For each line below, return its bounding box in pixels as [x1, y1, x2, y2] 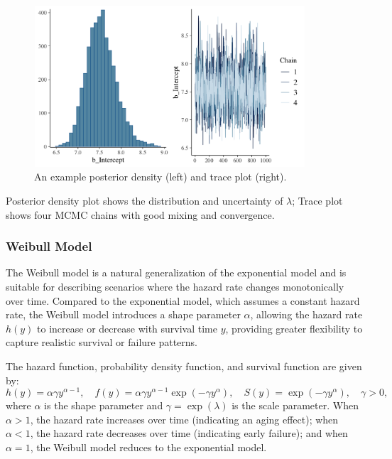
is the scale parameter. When [232, 398, 359, 413]
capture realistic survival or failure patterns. [6, 335, 197, 350]
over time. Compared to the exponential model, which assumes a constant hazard [6, 293, 360, 308]
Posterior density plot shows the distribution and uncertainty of [6, 193, 283, 207]
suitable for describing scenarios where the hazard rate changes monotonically [6, 279, 344, 293]
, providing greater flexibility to [225, 320, 363, 335]
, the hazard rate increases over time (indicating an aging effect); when [30, 411, 339, 426]
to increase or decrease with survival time [37, 320, 217, 335]
